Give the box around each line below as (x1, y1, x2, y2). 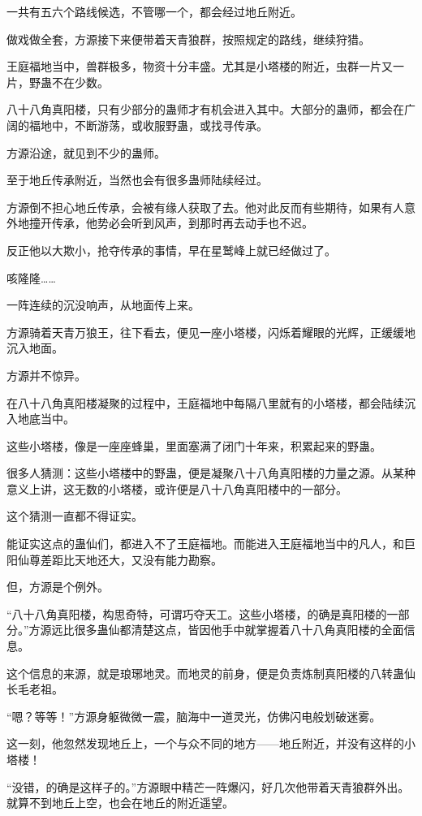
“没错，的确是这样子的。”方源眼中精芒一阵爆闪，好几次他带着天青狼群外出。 (6, 778, 410, 795)
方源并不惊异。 (6, 366, 86, 383)
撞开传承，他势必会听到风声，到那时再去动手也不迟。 (28, 214, 313, 231)
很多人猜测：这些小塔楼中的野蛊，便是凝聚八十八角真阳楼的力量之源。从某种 (6, 464, 416, 481)
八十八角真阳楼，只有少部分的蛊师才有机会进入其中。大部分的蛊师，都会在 (6, 101, 404, 118)
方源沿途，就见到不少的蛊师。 (6, 144, 166, 161)
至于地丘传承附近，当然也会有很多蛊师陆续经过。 (6, 171, 268, 188)
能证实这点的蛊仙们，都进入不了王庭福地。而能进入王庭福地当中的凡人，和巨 (6, 535, 416, 552)
